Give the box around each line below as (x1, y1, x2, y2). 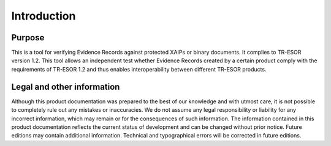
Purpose (11, 32, 45, 43)
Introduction (11, 9, 76, 23)
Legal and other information (11, 81, 120, 92)
